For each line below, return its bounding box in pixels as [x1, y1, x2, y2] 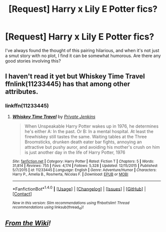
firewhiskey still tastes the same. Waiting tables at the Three [24, 133, 147, 139]
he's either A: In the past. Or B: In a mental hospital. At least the [24, 128, 154, 134]
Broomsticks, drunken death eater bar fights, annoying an [24, 139, 142, 145]
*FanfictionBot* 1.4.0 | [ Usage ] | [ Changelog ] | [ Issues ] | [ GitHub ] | [12, 185, 146, 192]
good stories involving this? [5, 58, 61, 64]
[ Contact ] [12, 191, 32, 197]
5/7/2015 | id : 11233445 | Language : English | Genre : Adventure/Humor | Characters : [12, 167, 157, 172]
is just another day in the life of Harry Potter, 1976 [24, 149, 125, 155]
